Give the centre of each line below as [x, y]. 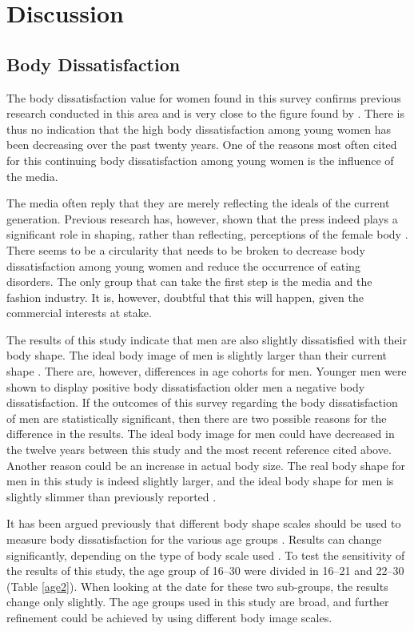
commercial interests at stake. [79, 313]
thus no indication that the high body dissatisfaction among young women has [199, 129]
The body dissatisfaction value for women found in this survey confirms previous [204, 97]
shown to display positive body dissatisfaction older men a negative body [186, 386]
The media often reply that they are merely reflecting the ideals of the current [198, 203]
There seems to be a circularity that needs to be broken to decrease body [186, 249]
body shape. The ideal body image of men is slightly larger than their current [197, 355]
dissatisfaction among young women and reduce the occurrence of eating [183, 265]
